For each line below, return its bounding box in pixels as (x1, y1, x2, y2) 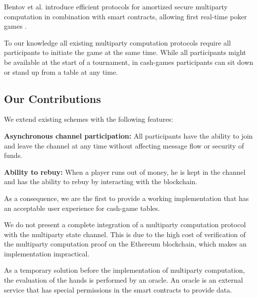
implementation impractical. (4, 248, 90, 258)
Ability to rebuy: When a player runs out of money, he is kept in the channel (4, 166, 246, 177)
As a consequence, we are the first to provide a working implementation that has (4, 193, 249, 203)
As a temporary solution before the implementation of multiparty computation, (4, 265, 245, 275)
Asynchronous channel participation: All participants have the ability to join (4, 130, 253, 141)
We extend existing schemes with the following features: (4, 114, 173, 124)
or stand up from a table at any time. (4, 66, 118, 77)
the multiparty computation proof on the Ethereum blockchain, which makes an (4, 239, 247, 249)
